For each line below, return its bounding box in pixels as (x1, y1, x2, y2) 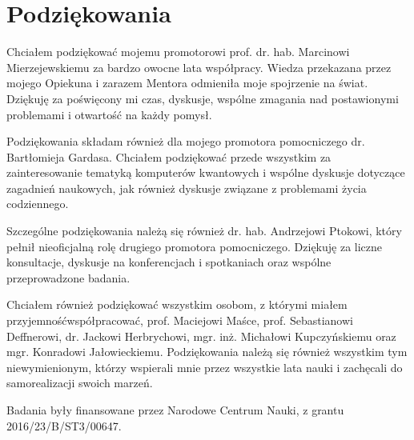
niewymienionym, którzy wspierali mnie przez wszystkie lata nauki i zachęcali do (6, 358, 403, 375)
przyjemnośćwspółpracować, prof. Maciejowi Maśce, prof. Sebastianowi (6, 312, 353, 329)
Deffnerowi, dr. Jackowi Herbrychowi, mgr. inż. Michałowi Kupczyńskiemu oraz (6, 327, 396, 344)
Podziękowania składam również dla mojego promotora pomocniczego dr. (6, 133, 365, 150)
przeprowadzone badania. (6, 269, 131, 286)
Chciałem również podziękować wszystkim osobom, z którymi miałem (6, 296, 348, 313)
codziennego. (6, 195, 69, 212)
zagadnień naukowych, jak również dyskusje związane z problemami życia (6, 179, 367, 196)
